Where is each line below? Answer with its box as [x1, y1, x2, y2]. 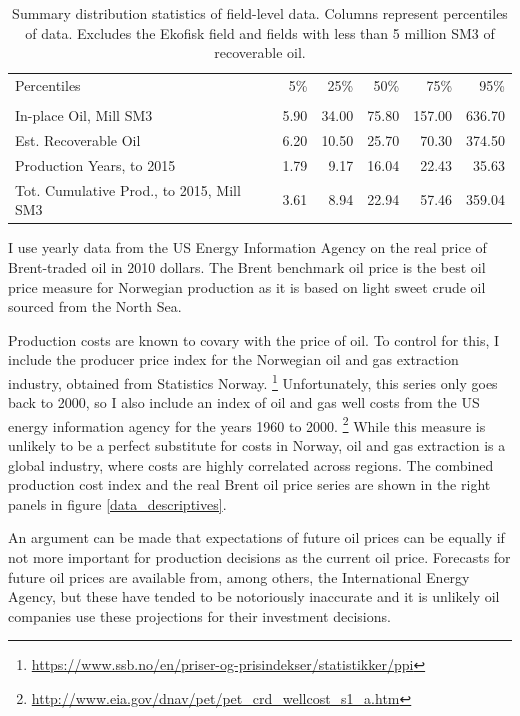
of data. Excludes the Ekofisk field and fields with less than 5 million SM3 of [25, 22, 495, 43]
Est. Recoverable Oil [15, 129, 141, 150]
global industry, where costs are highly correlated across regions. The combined [8, 454, 494, 475]
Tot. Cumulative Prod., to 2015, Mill [15, 179, 241, 200]
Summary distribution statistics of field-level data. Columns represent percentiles [12, 3, 508, 23]
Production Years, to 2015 [15, 154, 176, 175]
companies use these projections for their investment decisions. [8, 605, 391, 626]
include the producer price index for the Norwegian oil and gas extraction [8, 349, 459, 370]
